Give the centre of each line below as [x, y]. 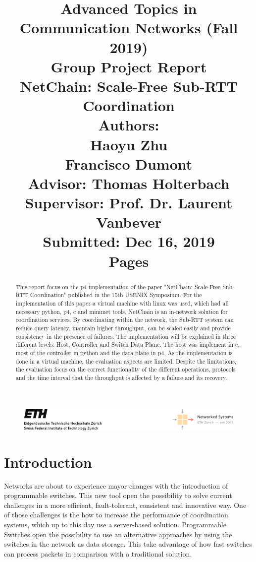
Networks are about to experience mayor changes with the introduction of [116, 485]
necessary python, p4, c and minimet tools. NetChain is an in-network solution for [122, 311]
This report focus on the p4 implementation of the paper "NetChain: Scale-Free [118, 286]
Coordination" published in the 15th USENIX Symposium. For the [116, 295]
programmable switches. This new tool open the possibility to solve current [118, 495]
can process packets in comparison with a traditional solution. [98, 553]
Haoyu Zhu [129, 144]
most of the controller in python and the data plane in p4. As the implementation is [124, 352]
